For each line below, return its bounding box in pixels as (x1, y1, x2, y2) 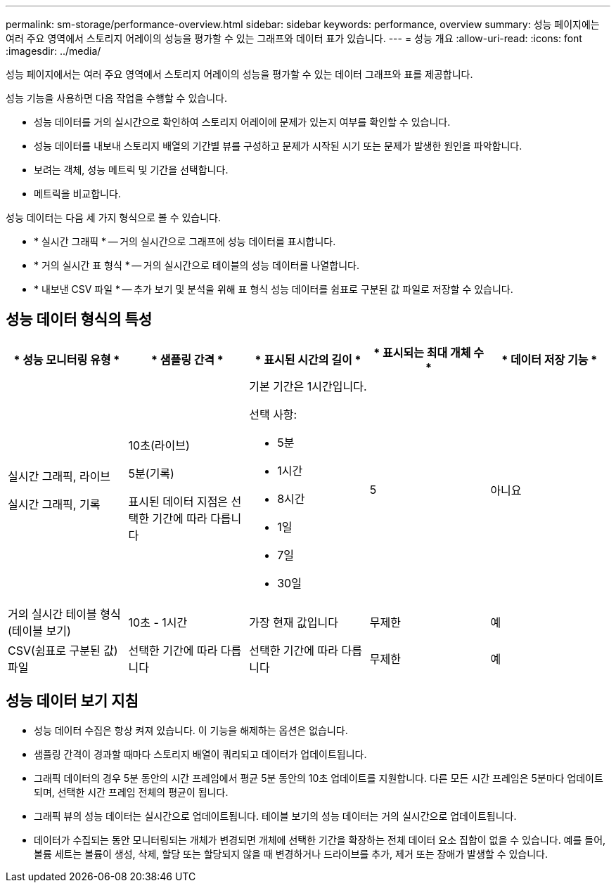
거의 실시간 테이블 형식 (8, 606, 121, 621)
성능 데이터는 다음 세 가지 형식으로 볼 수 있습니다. (6, 211, 222, 223)
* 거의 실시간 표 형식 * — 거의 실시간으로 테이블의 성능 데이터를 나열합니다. (34, 259, 359, 271)
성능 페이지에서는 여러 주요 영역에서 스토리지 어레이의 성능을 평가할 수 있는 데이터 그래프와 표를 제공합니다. (6, 68, 473, 80)
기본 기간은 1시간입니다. (249, 379, 367, 393)
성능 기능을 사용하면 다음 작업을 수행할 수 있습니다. (6, 92, 227, 104)
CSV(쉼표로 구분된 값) (8, 643, 118, 658)
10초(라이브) (128, 438, 190, 452)
